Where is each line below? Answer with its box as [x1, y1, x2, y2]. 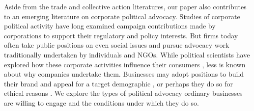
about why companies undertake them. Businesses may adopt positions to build [4, 69, 244, 79]
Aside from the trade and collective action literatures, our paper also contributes [4, 1, 247, 11]
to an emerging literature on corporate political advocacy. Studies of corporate [4, 11, 240, 21]
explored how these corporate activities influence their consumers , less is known [4, 59, 246, 69]
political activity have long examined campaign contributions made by [4, 21, 216, 31]
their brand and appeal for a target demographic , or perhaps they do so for [4, 78, 233, 88]
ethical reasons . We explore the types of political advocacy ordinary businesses [4, 88, 243, 98]
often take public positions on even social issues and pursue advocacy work [4, 40, 229, 50]
